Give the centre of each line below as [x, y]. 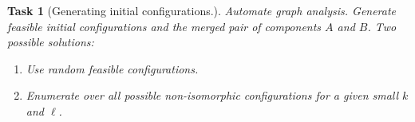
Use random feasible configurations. [112, 68]
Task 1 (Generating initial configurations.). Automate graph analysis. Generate [202, 10]
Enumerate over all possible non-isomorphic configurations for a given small [212, 95]
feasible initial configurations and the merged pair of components [164, 26]
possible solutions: [51, 42]
